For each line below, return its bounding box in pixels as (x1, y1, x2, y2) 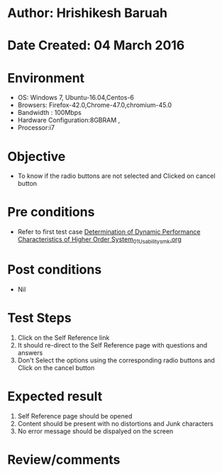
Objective (7, 148, 66, 165)
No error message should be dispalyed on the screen (17, 427, 174, 435)
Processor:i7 (17, 123, 55, 132)
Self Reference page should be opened (17, 411, 133, 420)
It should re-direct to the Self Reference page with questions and (17, 340, 208, 349)
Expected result (7, 389, 103, 405)
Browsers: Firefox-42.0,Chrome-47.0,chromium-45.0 (17, 101, 172, 109)
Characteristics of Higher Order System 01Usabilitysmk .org (17, 235, 182, 245)
